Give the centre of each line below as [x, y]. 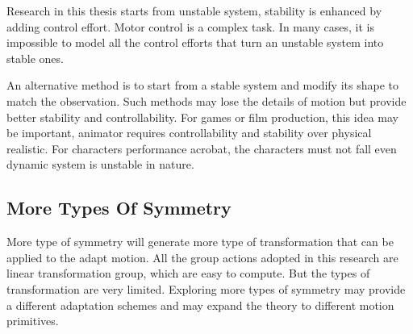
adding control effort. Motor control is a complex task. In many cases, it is [190, 26]
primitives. [33, 321]
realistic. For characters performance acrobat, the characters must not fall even [202, 148]
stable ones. [35, 58]
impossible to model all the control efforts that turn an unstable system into [195, 42]
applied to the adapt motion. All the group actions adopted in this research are [202, 257]
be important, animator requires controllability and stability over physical [189, 133]
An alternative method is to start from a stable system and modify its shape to [202, 85]
